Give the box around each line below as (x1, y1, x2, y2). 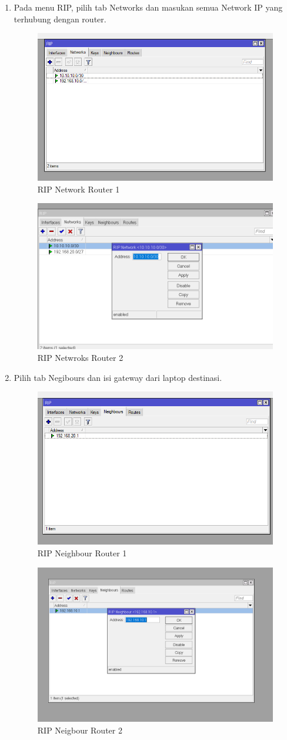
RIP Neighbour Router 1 (37, 546, 127, 559)
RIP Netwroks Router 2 (37, 351, 124, 364)
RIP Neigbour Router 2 (37, 724, 122, 736)
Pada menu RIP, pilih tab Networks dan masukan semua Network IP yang (14, 1, 283, 13)
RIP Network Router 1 (37, 182, 120, 195)
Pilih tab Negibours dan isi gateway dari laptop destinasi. (14, 371, 222, 383)
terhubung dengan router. (14, 12, 106, 25)
